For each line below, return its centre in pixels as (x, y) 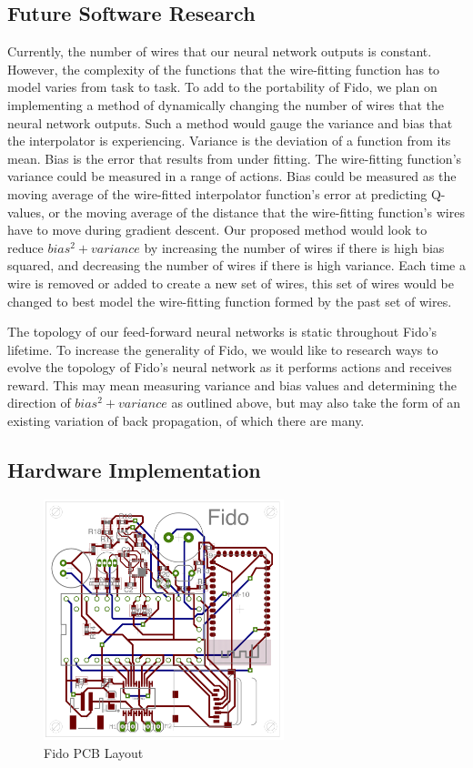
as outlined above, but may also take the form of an (316, 403)
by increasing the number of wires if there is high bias (294, 247)
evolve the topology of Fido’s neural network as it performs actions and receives (230, 367)
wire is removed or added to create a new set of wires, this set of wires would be (231, 283)
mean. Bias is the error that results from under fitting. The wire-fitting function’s (235, 158)
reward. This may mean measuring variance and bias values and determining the (232, 384)
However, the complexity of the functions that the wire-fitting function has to (224, 69)
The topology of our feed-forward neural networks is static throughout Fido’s (222, 332)
